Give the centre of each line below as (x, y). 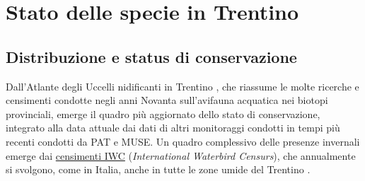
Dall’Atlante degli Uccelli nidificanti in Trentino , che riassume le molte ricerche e (182, 86)
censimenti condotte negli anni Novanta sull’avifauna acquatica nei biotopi (167, 100)
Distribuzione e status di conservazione (151, 56)
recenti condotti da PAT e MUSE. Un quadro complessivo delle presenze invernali (183, 141)
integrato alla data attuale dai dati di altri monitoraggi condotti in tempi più (173, 128)
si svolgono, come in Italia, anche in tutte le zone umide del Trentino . (158, 169)
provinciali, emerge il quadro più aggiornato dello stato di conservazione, (163, 113)
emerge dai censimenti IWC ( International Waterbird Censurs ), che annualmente (181, 155)
